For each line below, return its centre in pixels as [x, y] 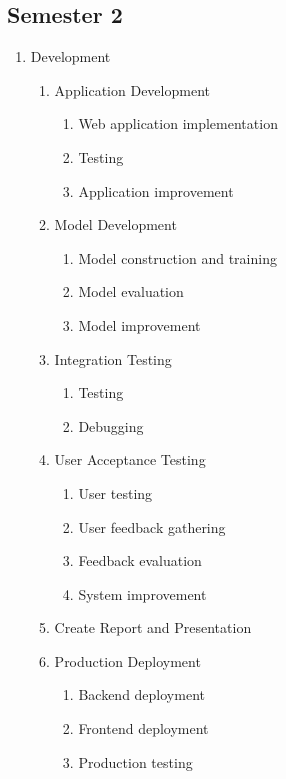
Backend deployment [141, 694]
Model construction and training [177, 257]
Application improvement [156, 190]
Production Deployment [127, 660]
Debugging [111, 425]
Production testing [135, 761]
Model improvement [139, 324]
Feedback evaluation [140, 560]
